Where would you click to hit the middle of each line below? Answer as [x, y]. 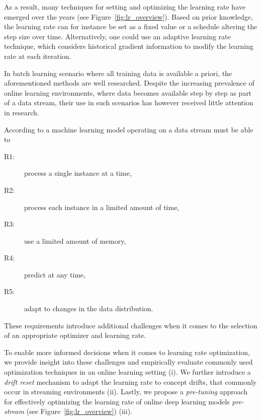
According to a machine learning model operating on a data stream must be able [129, 129]
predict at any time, [55, 274]
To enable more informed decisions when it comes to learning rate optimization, [127, 352]
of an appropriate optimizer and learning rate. [75, 335]
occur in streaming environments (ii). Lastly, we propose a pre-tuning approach [126, 392]
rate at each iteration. [38, 56]
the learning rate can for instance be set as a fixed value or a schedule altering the [131, 26]
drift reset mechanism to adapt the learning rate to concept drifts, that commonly [130, 381]
